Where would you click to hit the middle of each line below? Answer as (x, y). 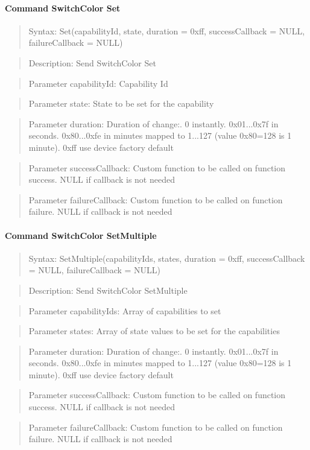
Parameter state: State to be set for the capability (121, 103)
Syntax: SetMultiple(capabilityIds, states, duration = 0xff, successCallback (167, 258)
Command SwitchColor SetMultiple (81, 235)
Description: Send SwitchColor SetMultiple (108, 290)
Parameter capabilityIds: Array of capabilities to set (125, 310)
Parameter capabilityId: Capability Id (98, 83)
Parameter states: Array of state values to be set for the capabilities (154, 331)
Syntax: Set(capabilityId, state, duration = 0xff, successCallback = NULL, (167, 30)
